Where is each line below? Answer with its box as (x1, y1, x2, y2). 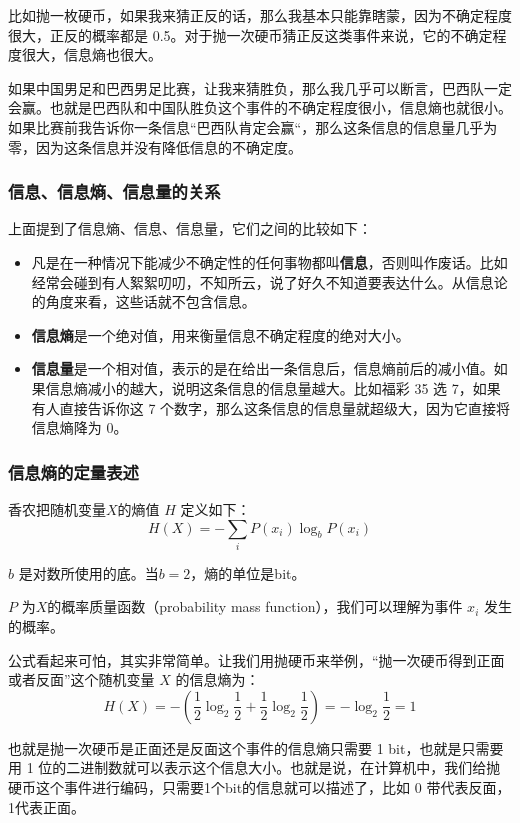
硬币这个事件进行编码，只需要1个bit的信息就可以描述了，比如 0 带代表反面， (8, 777, 511, 798)
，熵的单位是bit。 (190, 562, 306, 583)
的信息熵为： (175, 669, 260, 690)
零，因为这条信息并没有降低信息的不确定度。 (8, 136, 302, 157)
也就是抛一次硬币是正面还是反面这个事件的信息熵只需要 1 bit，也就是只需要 (8, 737, 504, 758)
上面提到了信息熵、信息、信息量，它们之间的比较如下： (8, 218, 372, 239)
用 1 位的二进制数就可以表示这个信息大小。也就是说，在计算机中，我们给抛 (8, 757, 501, 778)
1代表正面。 (8, 796, 85, 817)
